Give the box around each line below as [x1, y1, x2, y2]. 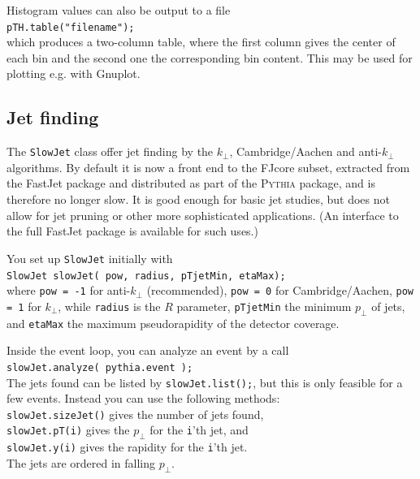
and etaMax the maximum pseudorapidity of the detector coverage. [6, 314, 340, 331]
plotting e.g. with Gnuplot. [6, 65, 141, 82]
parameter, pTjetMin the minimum [176, 297, 352, 314]
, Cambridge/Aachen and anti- [229, 143, 382, 160]
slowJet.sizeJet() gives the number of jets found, [6, 405, 264, 422]
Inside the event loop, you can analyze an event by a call [6, 342, 289, 359]
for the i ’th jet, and [149, 421, 249, 438]
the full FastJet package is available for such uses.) [6, 222, 258, 239]
